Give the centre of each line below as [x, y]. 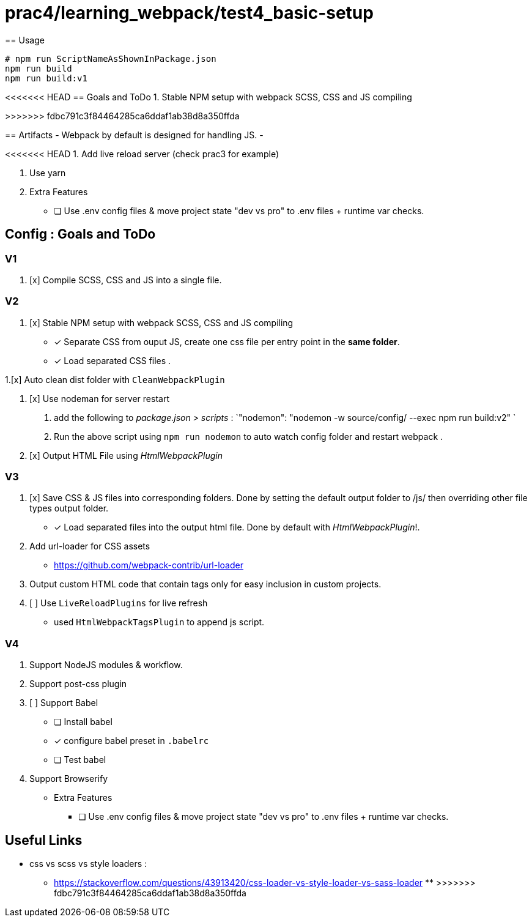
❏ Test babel [80, 760]
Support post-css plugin [78, 684]
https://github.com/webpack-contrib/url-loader [149, 565]
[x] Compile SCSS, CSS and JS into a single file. [126, 280]
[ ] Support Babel [64, 703]
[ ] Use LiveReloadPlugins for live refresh [119, 603]
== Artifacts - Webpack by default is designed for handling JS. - [134, 135]
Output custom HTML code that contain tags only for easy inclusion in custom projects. [205, 584]
